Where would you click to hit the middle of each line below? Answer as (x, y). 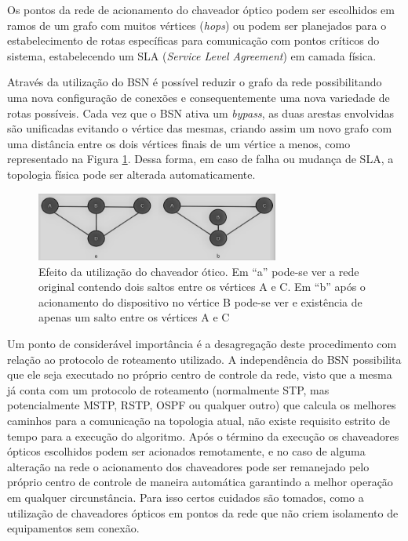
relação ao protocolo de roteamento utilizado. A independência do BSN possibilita (204, 359)
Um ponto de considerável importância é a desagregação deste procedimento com (202, 343)
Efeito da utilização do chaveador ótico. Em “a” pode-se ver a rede (199, 271)
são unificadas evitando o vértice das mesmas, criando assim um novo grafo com (200, 128)
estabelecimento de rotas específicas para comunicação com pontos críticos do (193, 40)
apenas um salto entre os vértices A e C (134, 317)
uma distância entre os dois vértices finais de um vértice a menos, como (179, 143)
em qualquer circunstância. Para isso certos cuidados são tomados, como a (186, 497)
